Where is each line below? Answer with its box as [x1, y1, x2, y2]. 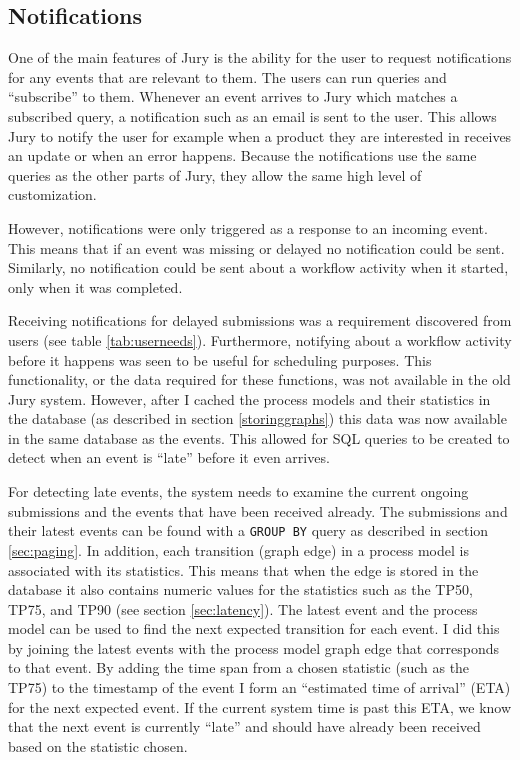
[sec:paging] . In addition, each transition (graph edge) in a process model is [8, 539, 469, 560]
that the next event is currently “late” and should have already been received [8, 716, 481, 737]
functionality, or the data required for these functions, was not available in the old [8, 369, 511, 390]
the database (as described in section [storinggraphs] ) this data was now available [8, 408, 507, 429]
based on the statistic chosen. [8, 735, 188, 756]
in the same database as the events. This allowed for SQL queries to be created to [8, 427, 510, 448]
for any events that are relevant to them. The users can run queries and [8, 66, 447, 87]
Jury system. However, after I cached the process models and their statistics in [8, 388, 491, 409]
